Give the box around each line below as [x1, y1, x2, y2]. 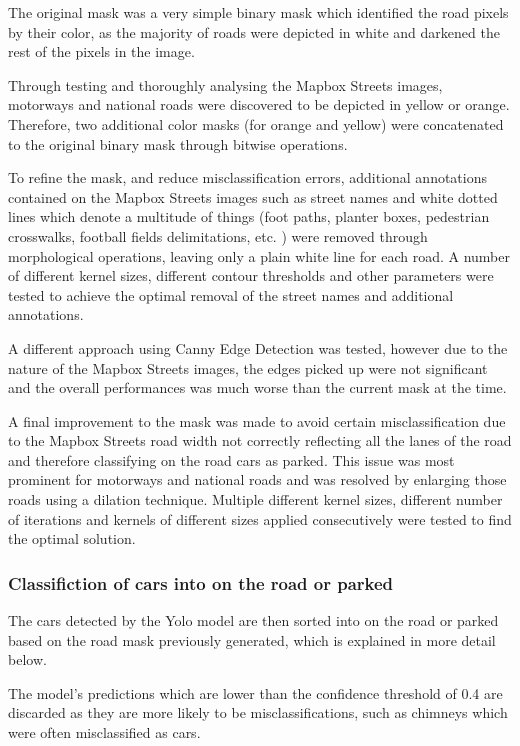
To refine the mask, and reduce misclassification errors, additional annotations [8, 167, 488, 188]
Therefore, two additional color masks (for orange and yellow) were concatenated [8, 113, 504, 134]
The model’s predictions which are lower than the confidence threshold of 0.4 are [8, 682, 503, 703]
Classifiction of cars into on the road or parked [8, 570, 394, 595]
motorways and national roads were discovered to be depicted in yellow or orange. [8, 94, 510, 115]
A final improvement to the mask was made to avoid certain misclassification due [8, 410, 506, 431]
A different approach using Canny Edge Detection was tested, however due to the [8, 337, 508, 358]
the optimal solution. [8, 528, 136, 549]
